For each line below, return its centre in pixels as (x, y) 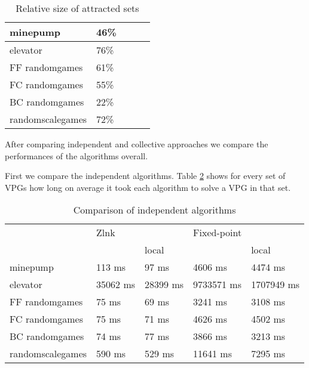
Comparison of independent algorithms (154, 210)
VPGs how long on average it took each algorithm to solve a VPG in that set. (148, 187)
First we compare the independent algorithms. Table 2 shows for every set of (145, 176)
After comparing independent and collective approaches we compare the (137, 144)
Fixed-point (218, 233)
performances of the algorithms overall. (77, 155)
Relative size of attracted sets (77, 8)
